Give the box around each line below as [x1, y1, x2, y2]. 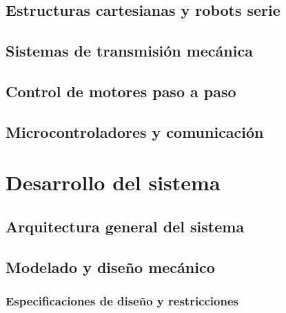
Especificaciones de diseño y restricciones [6, 292, 239, 309]
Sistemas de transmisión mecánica [6, 40, 253, 61]
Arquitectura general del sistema [6, 215, 245, 236]
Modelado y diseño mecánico [6, 256, 215, 277]
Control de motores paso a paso [6, 80, 236, 101]
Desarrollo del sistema [6, 168, 221, 196]
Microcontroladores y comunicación [6, 121, 264, 142]
